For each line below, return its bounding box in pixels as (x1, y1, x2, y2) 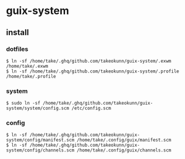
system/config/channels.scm (6, 147, 75, 153)
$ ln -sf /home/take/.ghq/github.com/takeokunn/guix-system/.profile (6, 68, 180, 74)
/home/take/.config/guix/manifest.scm (77, 137, 172, 143)
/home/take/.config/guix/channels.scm (77, 147, 172, 153)
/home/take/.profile (6, 73, 57, 79)
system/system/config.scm (6, 105, 69, 112)
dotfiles (6, 45, 29, 53)
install (6, 27, 29, 37)
